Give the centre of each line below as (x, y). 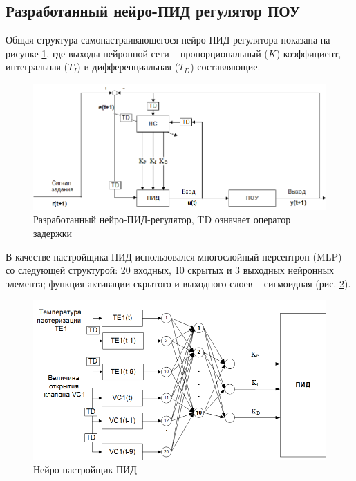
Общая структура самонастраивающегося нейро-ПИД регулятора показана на (168, 40)
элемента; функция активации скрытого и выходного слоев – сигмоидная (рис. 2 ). (178, 283)
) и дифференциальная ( (128, 67)
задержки (53, 233)
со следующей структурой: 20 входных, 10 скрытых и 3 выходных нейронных (170, 270)
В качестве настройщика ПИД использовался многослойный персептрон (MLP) (174, 256)
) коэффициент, (309, 53)
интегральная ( (37, 67)
